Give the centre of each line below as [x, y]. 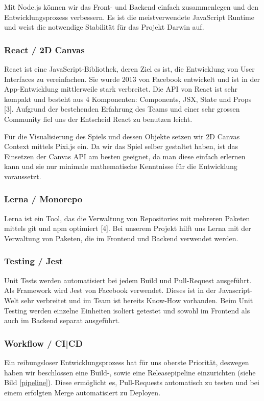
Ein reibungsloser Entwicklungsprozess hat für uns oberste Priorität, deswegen [127, 362]
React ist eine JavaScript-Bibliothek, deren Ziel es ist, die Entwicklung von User [129, 69]
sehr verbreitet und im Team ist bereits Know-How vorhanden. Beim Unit [137, 300]
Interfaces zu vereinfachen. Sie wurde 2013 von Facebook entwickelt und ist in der [132, 79]
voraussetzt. [23, 176]
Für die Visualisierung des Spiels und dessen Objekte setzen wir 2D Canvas [122, 136]
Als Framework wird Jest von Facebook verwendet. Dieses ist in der [110, 290]
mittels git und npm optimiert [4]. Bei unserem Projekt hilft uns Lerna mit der [128, 228]
